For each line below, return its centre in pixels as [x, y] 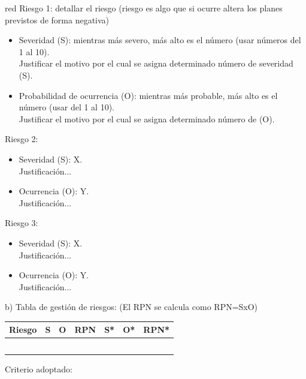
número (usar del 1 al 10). [67, 107]
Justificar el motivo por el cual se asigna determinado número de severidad [156, 63]
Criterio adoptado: [39, 369]
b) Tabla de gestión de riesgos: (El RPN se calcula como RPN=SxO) [131, 307]
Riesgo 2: [22, 139]
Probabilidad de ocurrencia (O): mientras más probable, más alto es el [148, 95]
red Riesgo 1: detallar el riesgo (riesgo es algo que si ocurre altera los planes [144, 8]
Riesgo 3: [22, 223]
